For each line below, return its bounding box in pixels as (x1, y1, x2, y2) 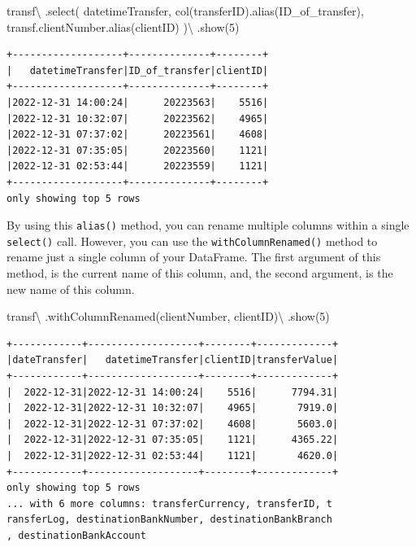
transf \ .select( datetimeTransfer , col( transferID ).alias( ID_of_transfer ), (6, 2, 364, 19)
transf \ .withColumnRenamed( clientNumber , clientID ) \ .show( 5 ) (6, 308, 330, 325)
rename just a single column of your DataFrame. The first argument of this (6, 248, 381, 265)
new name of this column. (6, 280, 135, 297)
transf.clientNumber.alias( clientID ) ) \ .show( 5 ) (6, 18, 240, 35)
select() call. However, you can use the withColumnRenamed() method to (6, 232, 378, 249)
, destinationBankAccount (6, 529, 146, 541)
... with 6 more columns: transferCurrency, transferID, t (6, 497, 332, 510)
